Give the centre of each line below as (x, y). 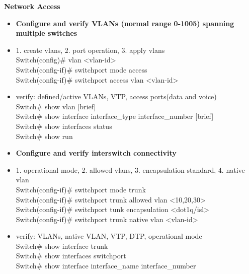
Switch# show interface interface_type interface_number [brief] (115, 116)
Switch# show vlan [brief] (56, 106)
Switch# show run (44, 136)
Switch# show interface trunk (62, 246)
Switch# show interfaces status (64, 126)
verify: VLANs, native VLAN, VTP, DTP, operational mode (109, 236)
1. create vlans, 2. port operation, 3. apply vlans (90, 50)
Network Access (32, 6)
